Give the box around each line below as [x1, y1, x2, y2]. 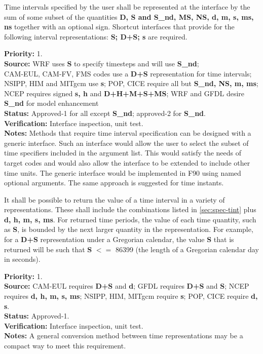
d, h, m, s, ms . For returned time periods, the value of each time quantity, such [4, 214, 256, 224]
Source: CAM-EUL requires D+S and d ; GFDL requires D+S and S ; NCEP [4, 281, 249, 291]
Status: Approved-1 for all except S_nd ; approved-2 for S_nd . [4, 107, 206, 118]
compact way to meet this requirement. [4, 340, 126, 350]
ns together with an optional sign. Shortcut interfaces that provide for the [4, 21, 235, 32]
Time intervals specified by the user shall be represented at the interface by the [4, 2, 250, 12]
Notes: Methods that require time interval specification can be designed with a [4, 128, 251, 138]
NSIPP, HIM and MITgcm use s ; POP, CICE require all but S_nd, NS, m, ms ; [4, 78, 258, 89]
